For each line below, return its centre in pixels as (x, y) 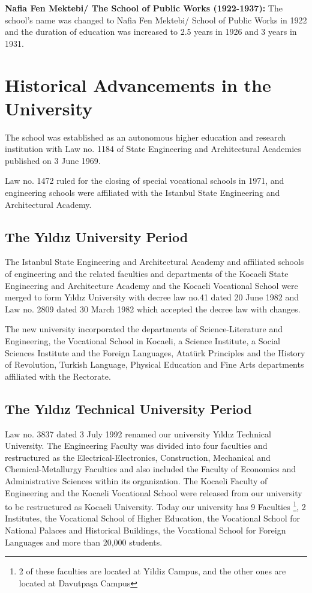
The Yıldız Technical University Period (128, 408)
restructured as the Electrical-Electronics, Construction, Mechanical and (138, 457)
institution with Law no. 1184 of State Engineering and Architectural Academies (153, 149)
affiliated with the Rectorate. (58, 376)
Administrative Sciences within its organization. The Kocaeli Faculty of (136, 480)
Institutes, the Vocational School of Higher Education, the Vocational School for (153, 518)
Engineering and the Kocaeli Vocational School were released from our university (154, 492)
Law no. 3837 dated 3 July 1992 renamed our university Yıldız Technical (138, 433)
